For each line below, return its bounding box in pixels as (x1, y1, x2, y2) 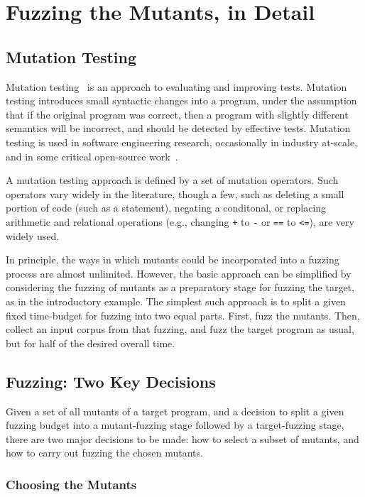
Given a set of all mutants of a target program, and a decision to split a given (6, 403, 344, 418)
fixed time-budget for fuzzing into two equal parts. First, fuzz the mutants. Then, (6, 307, 360, 322)
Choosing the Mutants (6, 475, 137, 493)
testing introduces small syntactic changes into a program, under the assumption (6, 93, 357, 108)
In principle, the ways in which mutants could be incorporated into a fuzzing (6, 252, 339, 267)
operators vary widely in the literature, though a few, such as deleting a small (6, 186, 344, 201)
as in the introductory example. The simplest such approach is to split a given (6, 293, 346, 308)
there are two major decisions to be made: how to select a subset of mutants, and (6, 431, 359, 446)
